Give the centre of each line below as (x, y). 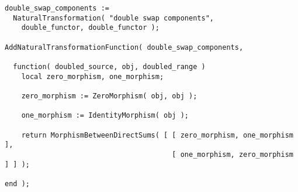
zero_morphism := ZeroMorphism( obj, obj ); (109, 96)
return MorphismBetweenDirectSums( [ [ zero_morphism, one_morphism (157, 135)
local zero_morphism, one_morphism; (93, 76)
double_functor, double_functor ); (90, 28)
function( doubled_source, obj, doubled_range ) (109, 66)
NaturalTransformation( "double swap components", (113, 18)
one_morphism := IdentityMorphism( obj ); (105, 116)
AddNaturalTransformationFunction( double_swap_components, (124, 47)
